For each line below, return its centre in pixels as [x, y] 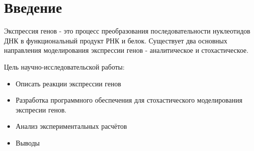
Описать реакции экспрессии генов [68, 83]
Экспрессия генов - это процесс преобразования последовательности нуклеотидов [127, 31]
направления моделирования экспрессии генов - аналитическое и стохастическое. [126, 50]
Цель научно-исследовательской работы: [64, 66]
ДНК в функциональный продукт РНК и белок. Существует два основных [116, 40]
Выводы [28, 142]
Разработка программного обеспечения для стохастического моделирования [129, 100]
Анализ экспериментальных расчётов [71, 126]
